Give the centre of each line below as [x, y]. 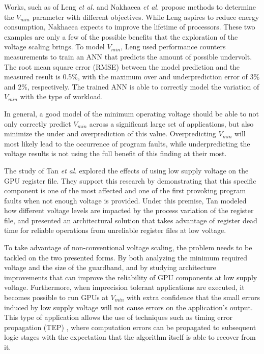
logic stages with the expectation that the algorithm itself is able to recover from [130, 337]
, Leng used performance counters [173, 47]
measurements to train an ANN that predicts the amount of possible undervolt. [128, 56]
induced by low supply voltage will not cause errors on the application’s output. [128, 307]
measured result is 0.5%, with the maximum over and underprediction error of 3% [132, 77]
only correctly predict [38, 123]
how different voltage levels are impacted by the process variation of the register [129, 210]
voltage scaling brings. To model [54, 47]
